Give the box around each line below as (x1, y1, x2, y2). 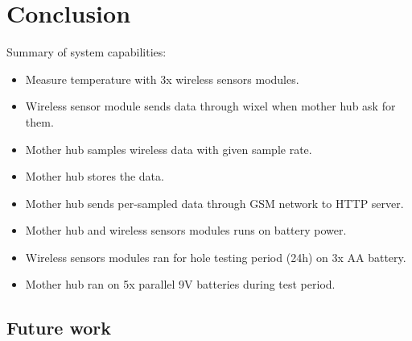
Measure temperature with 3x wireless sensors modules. (25, 70, 299, 87)
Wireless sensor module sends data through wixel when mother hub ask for (25, 98, 396, 114)
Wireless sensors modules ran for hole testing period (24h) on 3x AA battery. (25, 248, 406, 265)
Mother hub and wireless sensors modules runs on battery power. (25, 222, 347, 239)
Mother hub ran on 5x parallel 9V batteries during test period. (25, 276, 336, 293)
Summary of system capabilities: (6, 44, 167, 60)
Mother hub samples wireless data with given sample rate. (25, 140, 312, 157)
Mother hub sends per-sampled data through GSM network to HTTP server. (25, 194, 404, 211)
